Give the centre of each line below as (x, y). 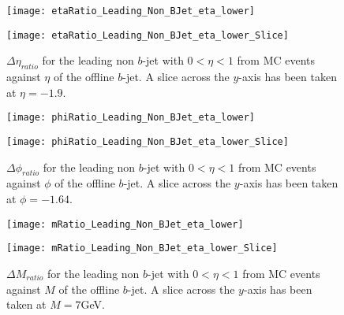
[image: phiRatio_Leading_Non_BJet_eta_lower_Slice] (148, 141)
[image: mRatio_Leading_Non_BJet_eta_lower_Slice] (142, 248)
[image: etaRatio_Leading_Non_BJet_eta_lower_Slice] (148, 35)
